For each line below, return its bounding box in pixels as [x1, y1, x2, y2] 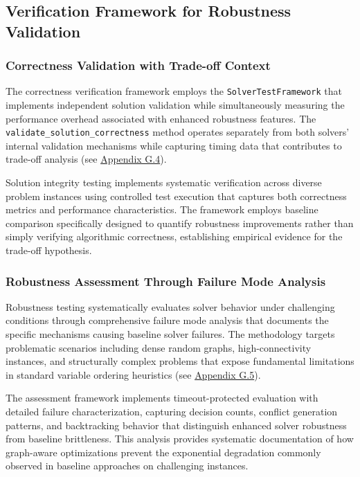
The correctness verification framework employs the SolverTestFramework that [6, 84, 343, 98]
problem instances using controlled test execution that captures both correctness [6, 188, 347, 203]
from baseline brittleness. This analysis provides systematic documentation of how [6, 431, 354, 446]
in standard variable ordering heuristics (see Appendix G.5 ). [6, 367, 261, 381]
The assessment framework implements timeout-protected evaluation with [6, 390, 318, 405]
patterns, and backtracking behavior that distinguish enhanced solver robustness [6, 417, 347, 432]
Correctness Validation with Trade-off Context [6, 57, 271, 74]
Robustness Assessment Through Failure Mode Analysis [6, 272, 326, 289]
